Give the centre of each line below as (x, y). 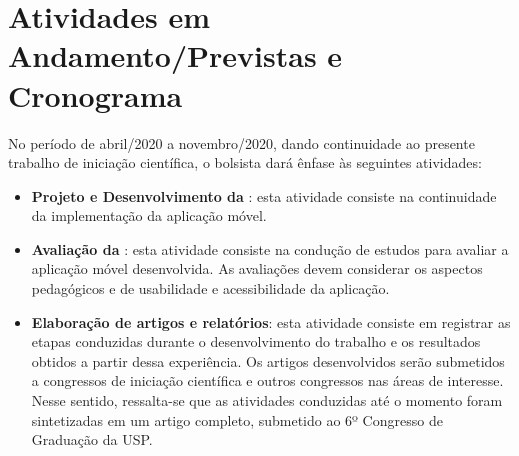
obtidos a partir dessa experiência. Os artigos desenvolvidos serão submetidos (268, 360)
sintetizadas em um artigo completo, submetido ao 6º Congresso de (237, 419)
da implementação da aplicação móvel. (149, 215)
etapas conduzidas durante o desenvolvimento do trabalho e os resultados (256, 341)
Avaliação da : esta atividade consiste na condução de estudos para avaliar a (270, 248)
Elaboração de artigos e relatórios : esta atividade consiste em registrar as (271, 321)
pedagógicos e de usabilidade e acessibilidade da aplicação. (210, 288)
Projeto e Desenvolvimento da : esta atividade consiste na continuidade (264, 195)
